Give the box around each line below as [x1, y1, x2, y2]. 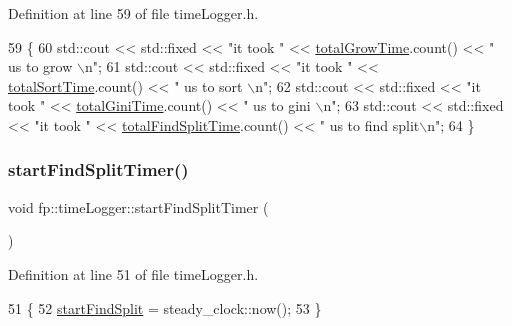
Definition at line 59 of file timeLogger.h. [8, 3, 259, 23]
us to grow [8, 56, 73, 77]
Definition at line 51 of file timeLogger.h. [8, 263, 259, 284]
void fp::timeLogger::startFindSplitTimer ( [8, 196, 269, 217]
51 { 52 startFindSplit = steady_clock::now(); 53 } [8, 297, 322, 318]
